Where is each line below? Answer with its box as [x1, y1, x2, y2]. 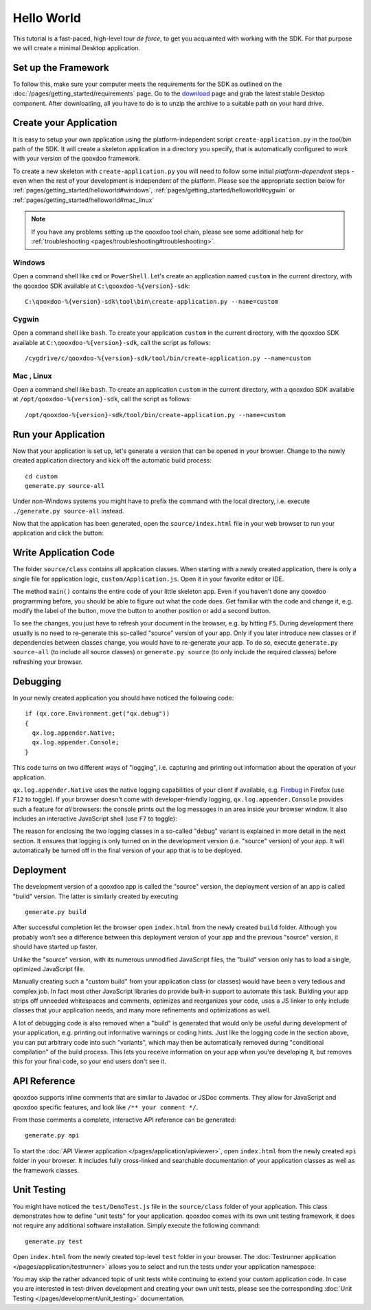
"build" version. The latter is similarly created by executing [12, 892, 179, 900]
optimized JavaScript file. [12, 964, 85, 973]
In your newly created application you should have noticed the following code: [12, 693, 234, 702]
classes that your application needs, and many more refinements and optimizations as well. [12, 1006, 271, 1014]
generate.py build [25, 908, 87, 915]
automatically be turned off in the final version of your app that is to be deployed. [12, 846, 243, 855]
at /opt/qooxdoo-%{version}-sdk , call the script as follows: [12, 395, 192, 403]
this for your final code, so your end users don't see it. [12, 1057, 166, 1065]
